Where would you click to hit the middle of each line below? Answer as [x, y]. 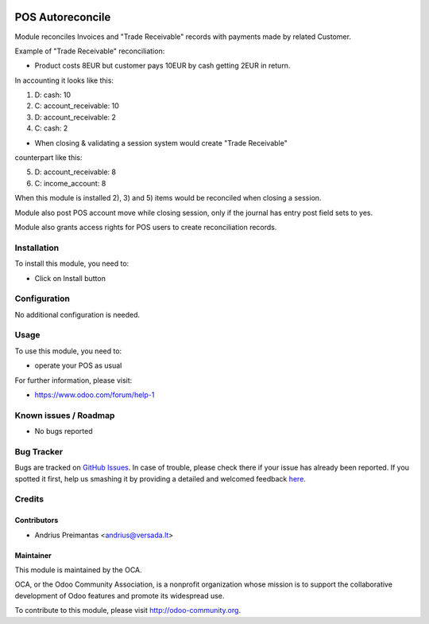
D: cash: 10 [53, 95]
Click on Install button [70, 278]
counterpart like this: [48, 158]
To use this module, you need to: [68, 351]
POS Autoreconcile [63, 17]
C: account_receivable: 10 [77, 106]
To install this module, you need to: [72, 263]
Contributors [37, 521]
